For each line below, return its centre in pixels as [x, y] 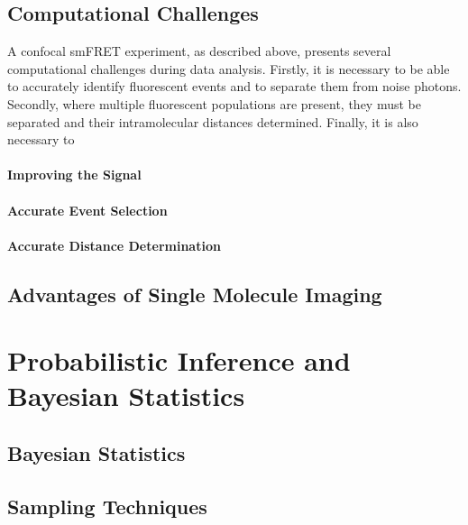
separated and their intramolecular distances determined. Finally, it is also [213, 121]
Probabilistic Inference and [179, 360]
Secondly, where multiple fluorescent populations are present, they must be [214, 103]
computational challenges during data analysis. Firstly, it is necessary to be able [229, 68]
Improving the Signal [74, 175]
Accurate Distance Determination [114, 245]
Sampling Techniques [107, 506]
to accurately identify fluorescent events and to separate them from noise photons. [234, 86]
